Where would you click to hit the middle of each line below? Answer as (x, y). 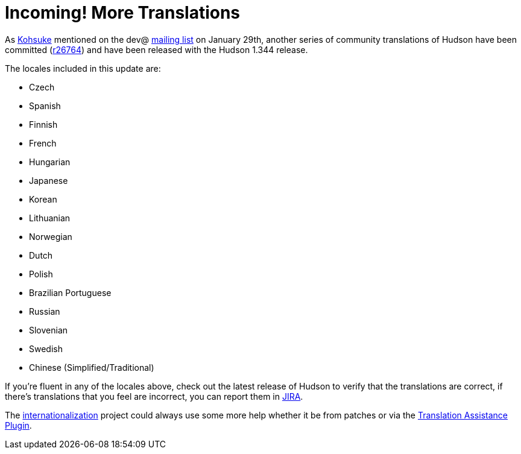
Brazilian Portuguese (70, 292)
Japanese (49, 180)
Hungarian (50, 162)
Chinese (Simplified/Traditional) (92, 367)
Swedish (46, 348)
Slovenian (49, 330)
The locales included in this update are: (83, 68)
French (43, 143)
